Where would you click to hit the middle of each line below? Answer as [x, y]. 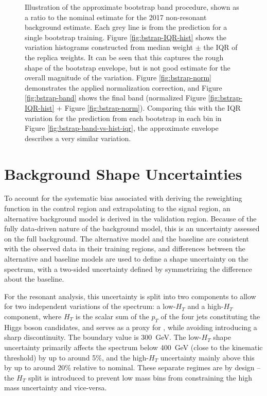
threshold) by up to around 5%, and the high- [76, 357]
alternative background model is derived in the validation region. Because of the [130, 218]
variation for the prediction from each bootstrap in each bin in [123, 118]
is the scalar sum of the [112, 316]
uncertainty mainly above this [207, 357]
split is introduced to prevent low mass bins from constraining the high [140, 377]
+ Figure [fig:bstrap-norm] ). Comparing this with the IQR [149, 107]
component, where [33, 316]
